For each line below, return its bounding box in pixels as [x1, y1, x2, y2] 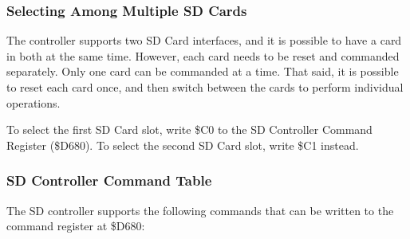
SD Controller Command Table [6, 170, 212, 190]
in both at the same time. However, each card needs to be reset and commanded [6, 47, 400, 64]
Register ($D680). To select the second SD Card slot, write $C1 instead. [6, 136, 359, 153]
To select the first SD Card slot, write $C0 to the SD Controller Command [6, 121, 373, 138]
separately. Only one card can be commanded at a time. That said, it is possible [6, 63, 399, 80]
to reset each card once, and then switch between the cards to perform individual [6, 79, 404, 95]
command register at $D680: [6, 217, 145, 234]
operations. [6, 94, 61, 111]
